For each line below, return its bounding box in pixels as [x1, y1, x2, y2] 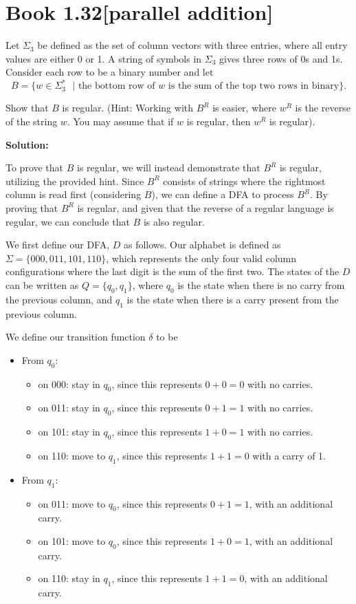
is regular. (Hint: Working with [62, 100, 193, 115]
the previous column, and [5, 292, 113, 306]
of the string [5, 114, 58, 128]
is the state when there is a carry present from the [126, 292, 339, 306]
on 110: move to [38, 448, 106, 462]
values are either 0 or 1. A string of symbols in [5, 51, 202, 65]
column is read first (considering [5, 187, 142, 202]
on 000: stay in [38, 376, 100, 391]
